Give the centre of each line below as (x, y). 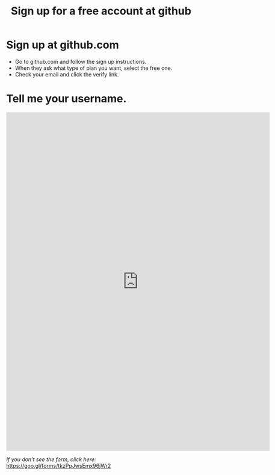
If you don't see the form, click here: (51, 459)
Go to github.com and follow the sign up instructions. (81, 61)
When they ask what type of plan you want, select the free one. (94, 68)
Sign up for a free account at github (101, 11)
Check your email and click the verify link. (67, 74)
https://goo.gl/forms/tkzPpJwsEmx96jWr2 (59, 465)
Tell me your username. (66, 99)
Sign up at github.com (63, 45)
